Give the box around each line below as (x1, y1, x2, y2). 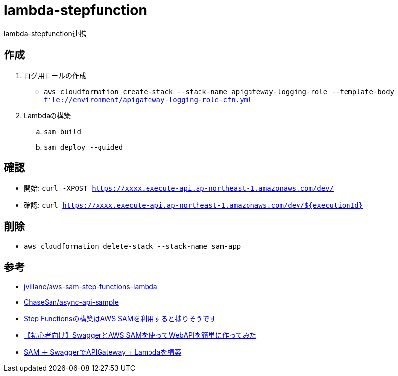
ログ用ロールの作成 (24, 71, 86, 80)
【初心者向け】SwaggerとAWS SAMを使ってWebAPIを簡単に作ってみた (24, 331, 257, 340)
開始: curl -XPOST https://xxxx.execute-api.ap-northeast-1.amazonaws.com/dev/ (24, 184, 334, 193)
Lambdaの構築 (24, 111, 71, 120)
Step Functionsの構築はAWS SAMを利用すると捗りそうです (24, 314, 217, 323)
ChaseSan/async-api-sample (24, 298, 119, 307)
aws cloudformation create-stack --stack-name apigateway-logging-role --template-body (44, 87, 395, 96)
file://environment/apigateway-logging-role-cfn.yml (44, 95, 252, 104)
